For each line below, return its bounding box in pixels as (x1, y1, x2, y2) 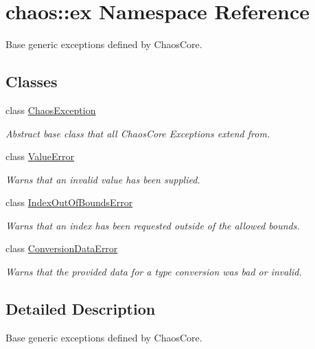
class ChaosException (5, 102, 96, 117)
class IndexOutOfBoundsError (5, 195, 133, 210)
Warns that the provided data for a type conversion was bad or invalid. (5, 264, 302, 279)
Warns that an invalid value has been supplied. (5, 172, 200, 186)
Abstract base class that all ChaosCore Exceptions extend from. (5, 126, 270, 140)
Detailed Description (5, 298, 156, 319)
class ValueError (5, 149, 75, 164)
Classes (5, 71, 58, 92)
